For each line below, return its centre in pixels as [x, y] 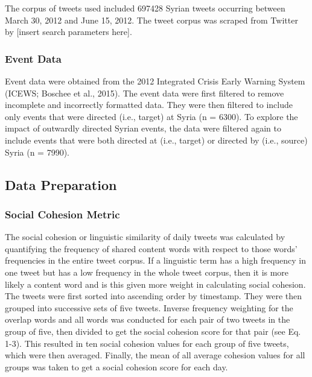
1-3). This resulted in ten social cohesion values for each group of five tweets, [147, 343]
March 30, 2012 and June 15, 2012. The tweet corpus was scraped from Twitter [151, 20]
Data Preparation [61, 184]
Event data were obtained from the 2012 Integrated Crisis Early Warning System [155, 81]
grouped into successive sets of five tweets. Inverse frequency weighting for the [149, 307]
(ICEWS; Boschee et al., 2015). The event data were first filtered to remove [145, 93]
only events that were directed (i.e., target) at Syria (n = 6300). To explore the [151, 116]
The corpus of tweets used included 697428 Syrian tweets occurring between [145, 8]
